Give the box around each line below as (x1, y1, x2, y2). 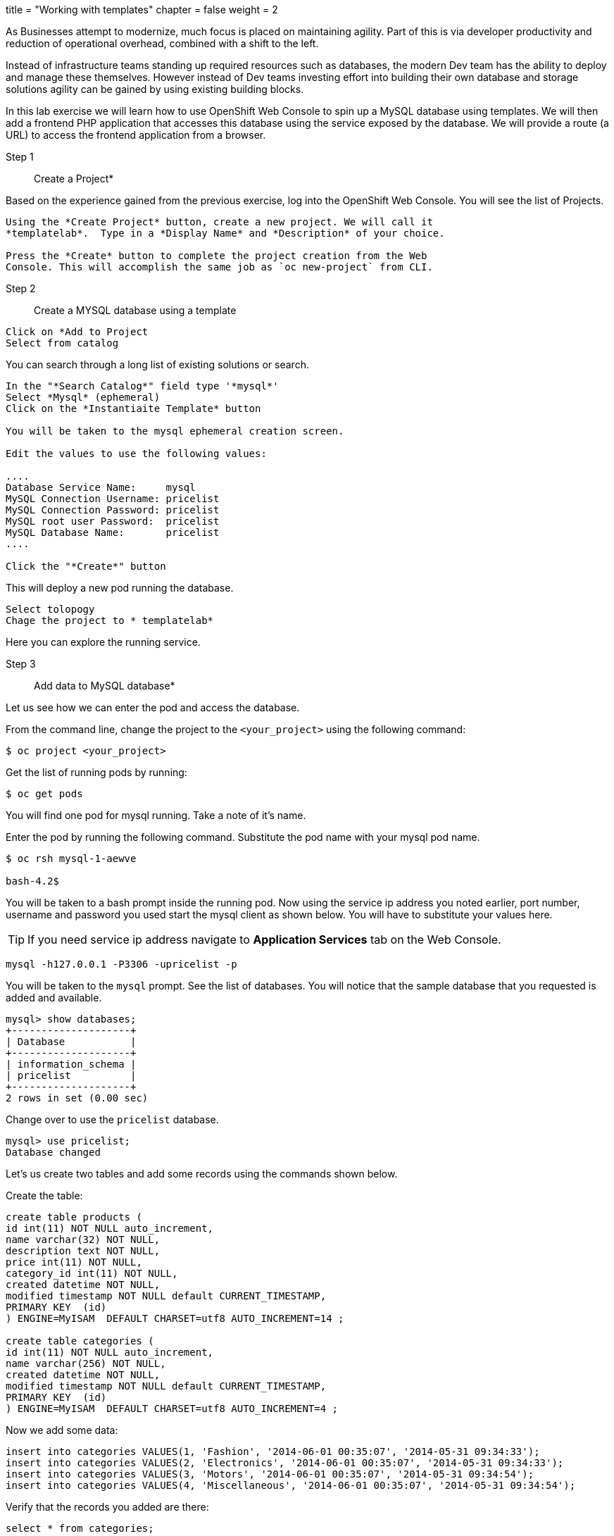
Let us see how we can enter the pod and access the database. (6, 701, 300, 713)
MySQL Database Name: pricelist (6, 527, 220, 538)
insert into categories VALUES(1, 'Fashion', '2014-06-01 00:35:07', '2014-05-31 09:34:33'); (6, 1446, 540, 1457)
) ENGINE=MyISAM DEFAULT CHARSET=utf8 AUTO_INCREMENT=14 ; (6, 1313, 344, 1324)
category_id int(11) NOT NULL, (6, 1268, 178, 1279)
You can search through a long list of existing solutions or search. (6, 358, 309, 370)
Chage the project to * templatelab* (6, 615, 214, 626)
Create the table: (6, 1190, 83, 1201)
